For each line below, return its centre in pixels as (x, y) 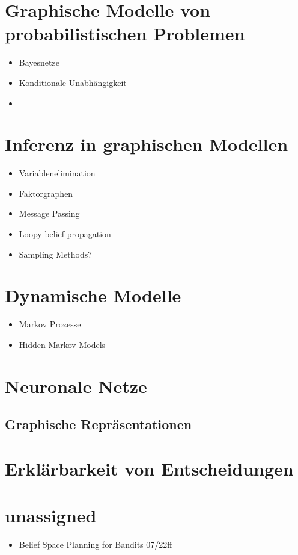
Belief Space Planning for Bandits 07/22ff (96, 544)
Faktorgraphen (46, 193)
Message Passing (49, 213)
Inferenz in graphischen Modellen (147, 144)
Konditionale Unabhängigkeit (73, 82)
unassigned (51, 516)
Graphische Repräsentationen (99, 424)
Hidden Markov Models (62, 344)
